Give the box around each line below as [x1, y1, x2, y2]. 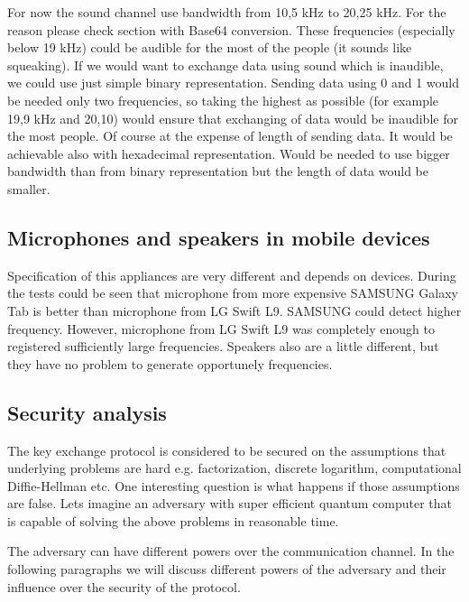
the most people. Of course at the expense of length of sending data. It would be [7, 126, 453, 145]
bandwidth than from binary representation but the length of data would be [7, 162, 428, 181]
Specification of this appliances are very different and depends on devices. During [7, 265, 456, 284]
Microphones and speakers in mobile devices [7, 223, 430, 251]
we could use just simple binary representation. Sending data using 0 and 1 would [7, 73, 460, 92]
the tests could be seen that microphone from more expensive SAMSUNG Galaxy [7, 283, 458, 302]
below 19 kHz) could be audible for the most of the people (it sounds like [7, 38, 412, 57]
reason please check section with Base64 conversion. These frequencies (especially [7, 20, 455, 39]
